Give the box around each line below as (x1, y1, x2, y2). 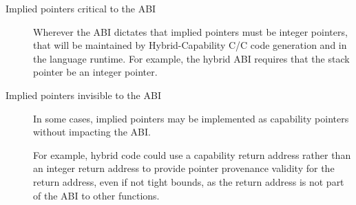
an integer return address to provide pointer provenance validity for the (33, 161, 335, 175)
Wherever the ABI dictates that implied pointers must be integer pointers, (33, 24, 348, 39)
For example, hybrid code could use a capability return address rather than (33, 147, 351, 162)
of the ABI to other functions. (33, 188, 160, 202)
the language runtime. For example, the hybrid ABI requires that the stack (33, 51, 350, 65)
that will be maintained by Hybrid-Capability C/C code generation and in (33, 38, 347, 52)
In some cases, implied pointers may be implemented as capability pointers (33, 111, 349, 125)
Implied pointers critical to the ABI (6, 1, 156, 15)
